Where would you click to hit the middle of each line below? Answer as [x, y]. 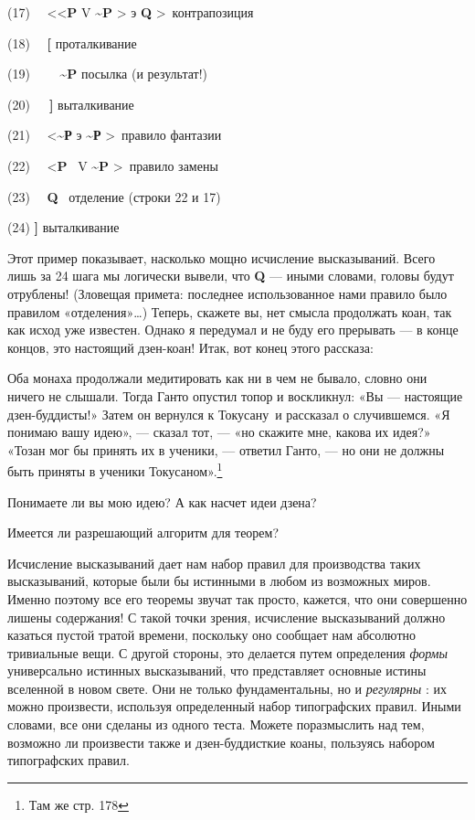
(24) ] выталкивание [63, 227]
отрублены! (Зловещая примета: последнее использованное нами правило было [227, 293]
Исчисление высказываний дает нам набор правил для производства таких [214, 563]
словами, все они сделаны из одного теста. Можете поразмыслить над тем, [216, 724]
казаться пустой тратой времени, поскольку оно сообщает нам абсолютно [212, 635]
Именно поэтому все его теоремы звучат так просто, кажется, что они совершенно [237, 598]
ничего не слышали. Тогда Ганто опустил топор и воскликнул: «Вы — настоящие [235, 395]
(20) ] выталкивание [71, 104]
